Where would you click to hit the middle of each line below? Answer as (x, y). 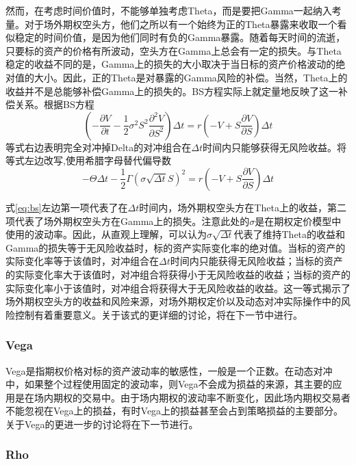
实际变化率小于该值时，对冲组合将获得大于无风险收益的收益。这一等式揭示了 (178, 288)
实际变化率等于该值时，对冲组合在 (82, 261)
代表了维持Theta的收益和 (290, 234)
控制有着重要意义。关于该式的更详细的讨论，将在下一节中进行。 (158, 314)
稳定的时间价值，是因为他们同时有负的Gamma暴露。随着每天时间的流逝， (180, 37)
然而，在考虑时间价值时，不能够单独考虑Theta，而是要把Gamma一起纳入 (169, 10)
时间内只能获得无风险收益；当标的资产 (256, 261)
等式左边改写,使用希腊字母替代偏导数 (88, 160)
